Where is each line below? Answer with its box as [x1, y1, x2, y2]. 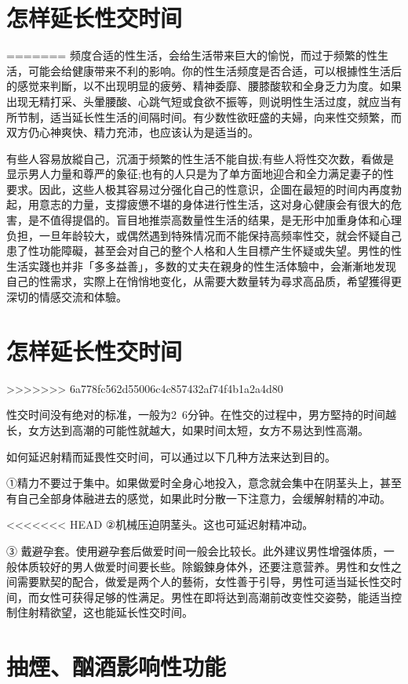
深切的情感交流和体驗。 [6, 289, 127, 305]
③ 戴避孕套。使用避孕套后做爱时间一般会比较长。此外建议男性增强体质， [6, 542, 384, 558]
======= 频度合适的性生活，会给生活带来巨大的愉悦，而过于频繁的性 [6, 47, 377, 64]
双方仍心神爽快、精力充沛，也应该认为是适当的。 [6, 124, 259, 140]
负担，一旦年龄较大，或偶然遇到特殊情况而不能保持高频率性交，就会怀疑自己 [6, 227, 402, 243]
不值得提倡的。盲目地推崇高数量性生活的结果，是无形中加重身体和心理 [38, 212, 402, 228]
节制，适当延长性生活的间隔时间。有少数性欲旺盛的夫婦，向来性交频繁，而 [16, 108, 402, 125]
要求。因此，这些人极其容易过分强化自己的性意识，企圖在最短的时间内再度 [6, 180, 391, 197]
